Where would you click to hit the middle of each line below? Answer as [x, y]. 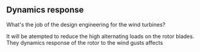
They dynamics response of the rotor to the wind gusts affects [85, 42]
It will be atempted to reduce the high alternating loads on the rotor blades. [100, 36]
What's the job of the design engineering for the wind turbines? [86, 24]
